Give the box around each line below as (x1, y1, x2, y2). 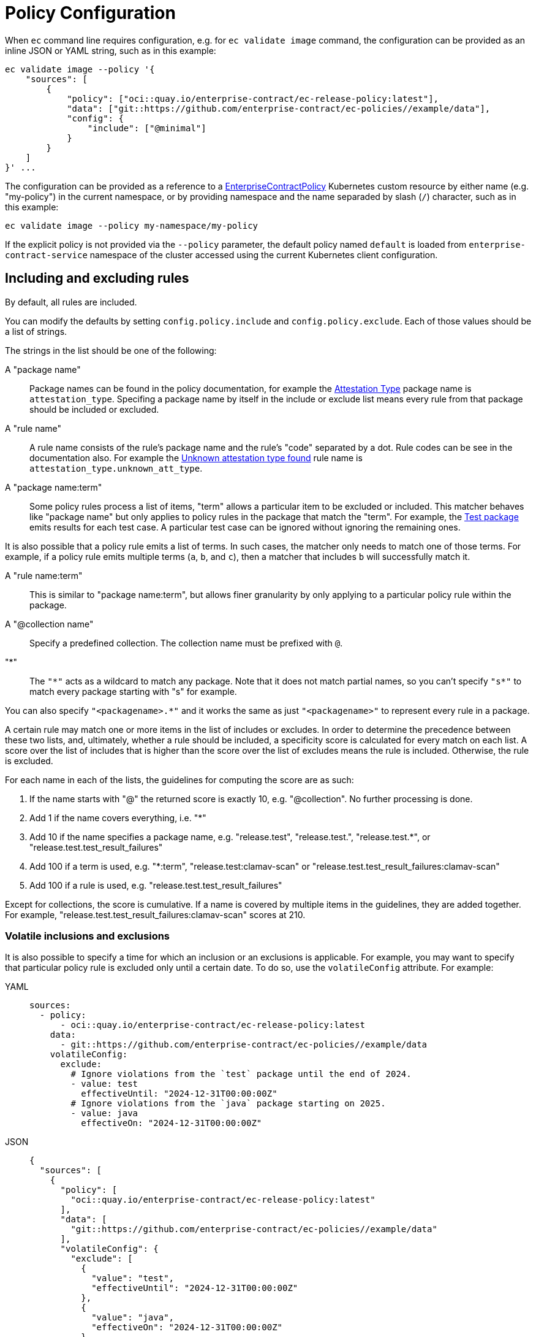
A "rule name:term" (5, 570, 83, 581)
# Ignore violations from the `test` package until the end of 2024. (70, 1069, 412, 1079)
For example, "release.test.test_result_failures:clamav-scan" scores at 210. (5, 909, 306, 920)
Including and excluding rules (5, 270, 189, 286)
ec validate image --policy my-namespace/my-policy (5, 220, 259, 231)
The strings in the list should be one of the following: (5, 345, 217, 356)
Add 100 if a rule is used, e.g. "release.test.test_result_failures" (29, 879, 282, 891)
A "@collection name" (5, 618, 94, 629)
